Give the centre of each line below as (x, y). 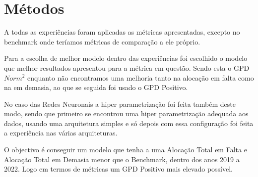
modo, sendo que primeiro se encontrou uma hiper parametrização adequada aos (126, 113)
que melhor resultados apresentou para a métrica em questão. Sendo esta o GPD (127, 67)
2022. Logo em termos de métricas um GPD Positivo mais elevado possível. (119, 169)
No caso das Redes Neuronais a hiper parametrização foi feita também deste (120, 104)
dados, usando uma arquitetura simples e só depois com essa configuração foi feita (129, 123)
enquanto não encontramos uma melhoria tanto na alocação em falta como (141, 77)
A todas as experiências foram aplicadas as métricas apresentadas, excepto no (122, 32)
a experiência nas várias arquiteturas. (61, 133)
